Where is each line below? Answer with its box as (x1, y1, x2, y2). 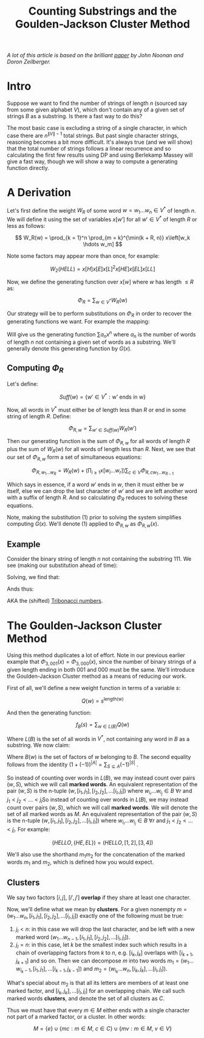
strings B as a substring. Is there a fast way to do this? (7, 113, 143, 120)
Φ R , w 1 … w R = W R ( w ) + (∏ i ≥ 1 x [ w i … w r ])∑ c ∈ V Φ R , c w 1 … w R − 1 (32, 466, 174, 476)
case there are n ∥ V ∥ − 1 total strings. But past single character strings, (7, 131, 179, 139)
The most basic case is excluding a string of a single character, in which (7, 124, 188, 132)
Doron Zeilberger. (7, 58, 51, 65)
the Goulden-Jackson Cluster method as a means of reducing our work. (7, 672, 187, 680)
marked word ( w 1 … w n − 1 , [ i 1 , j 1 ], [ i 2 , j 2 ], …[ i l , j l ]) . (15, 933, 131, 942)
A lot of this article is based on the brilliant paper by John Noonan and (7, 52, 184, 59)
